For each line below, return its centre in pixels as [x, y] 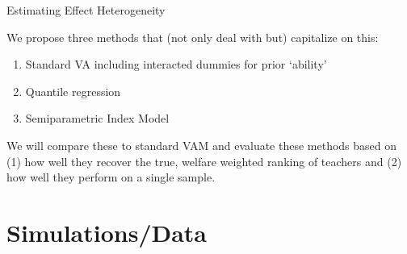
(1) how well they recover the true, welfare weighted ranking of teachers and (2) [204, 161]
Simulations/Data [107, 232]
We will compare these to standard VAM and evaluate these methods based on [202, 145]
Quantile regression [73, 91]
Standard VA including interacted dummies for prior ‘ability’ [176, 64]
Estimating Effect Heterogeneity [86, 10]
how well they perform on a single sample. [111, 177]
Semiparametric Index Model [97, 118]
